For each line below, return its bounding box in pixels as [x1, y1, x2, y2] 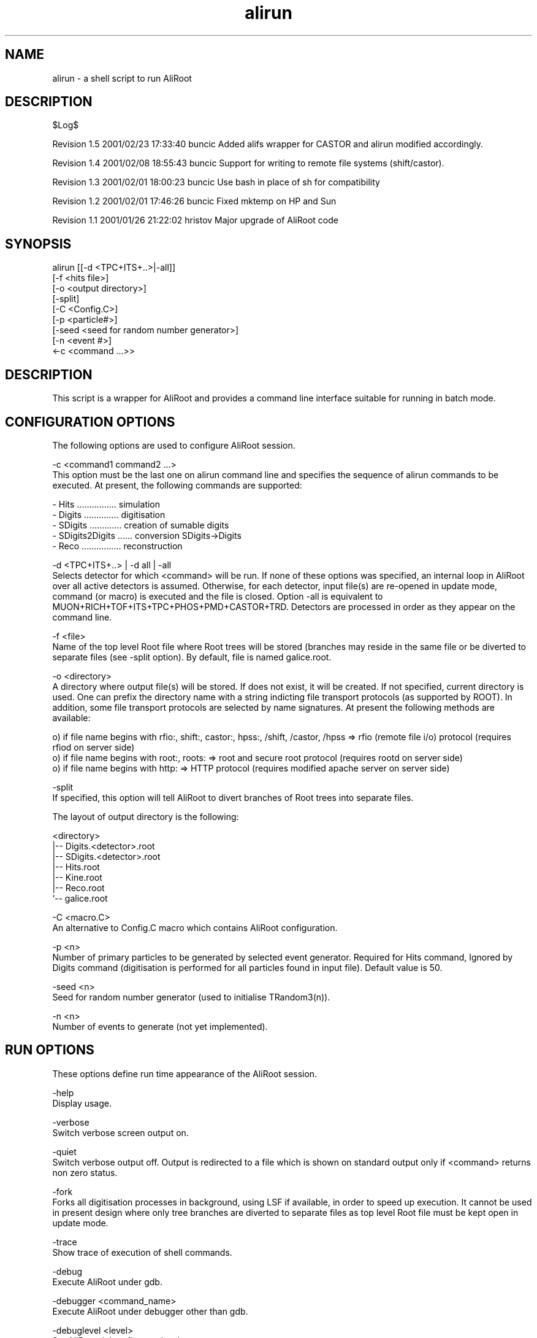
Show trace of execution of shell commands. [52, 1247, 232, 1258]
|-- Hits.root [52, 861, 100, 872]
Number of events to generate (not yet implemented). [52, 1021, 268, 1032]
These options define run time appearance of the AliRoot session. [52, 1068, 318, 1079]
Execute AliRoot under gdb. [52, 1276, 162, 1287]
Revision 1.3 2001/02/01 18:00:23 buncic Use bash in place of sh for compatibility [52, 177, 380, 188]
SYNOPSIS [5, 236, 72, 252]
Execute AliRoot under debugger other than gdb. [52, 1305, 248, 1317]
